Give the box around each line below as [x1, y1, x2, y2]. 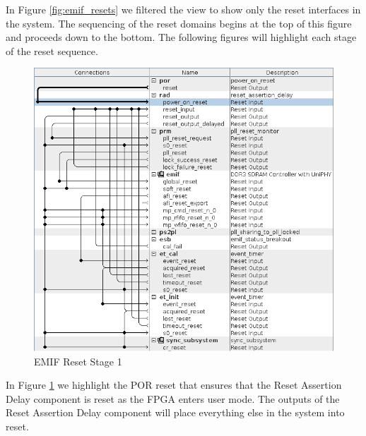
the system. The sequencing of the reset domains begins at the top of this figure [6, 16, 352, 30]
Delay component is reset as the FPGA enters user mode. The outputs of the [6, 391, 340, 406]
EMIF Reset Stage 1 [34, 353, 122, 368]
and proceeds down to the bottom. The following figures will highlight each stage [6, 30, 357, 44]
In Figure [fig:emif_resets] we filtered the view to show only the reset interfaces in [6, 2, 361, 16]
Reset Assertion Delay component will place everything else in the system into [6, 405, 345, 420]
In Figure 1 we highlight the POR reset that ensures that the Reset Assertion [6, 377, 342, 392]
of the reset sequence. [6, 43, 98, 58]
